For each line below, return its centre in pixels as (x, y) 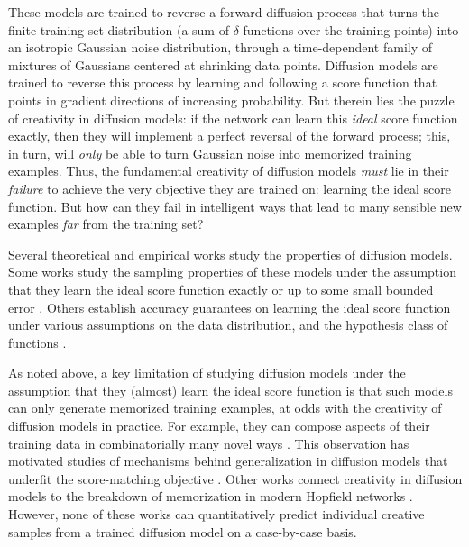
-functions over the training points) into (349, 29)
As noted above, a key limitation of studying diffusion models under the (207, 373)
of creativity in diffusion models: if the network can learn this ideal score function (233, 118)
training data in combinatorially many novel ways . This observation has (209, 443)
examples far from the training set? (106, 224)
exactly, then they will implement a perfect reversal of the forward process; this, (230, 136)
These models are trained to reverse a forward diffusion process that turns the (224, 12)
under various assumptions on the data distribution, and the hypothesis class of (228, 325)
